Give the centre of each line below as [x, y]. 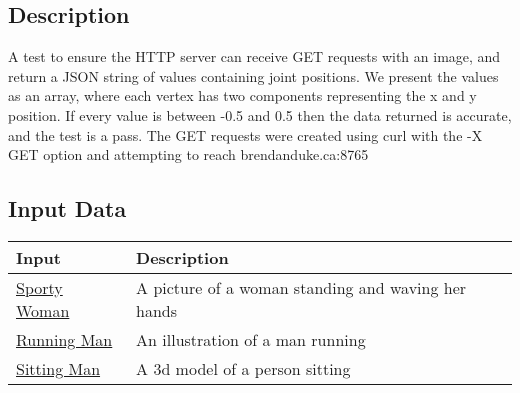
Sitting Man [58, 368]
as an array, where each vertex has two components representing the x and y [242, 95]
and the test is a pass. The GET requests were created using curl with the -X [245, 134]
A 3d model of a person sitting [243, 368]
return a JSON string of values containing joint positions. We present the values [253, 75]
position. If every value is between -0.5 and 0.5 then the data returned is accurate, [260, 114]
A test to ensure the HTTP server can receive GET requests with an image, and [254, 56]
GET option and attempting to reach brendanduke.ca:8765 [188, 154]
